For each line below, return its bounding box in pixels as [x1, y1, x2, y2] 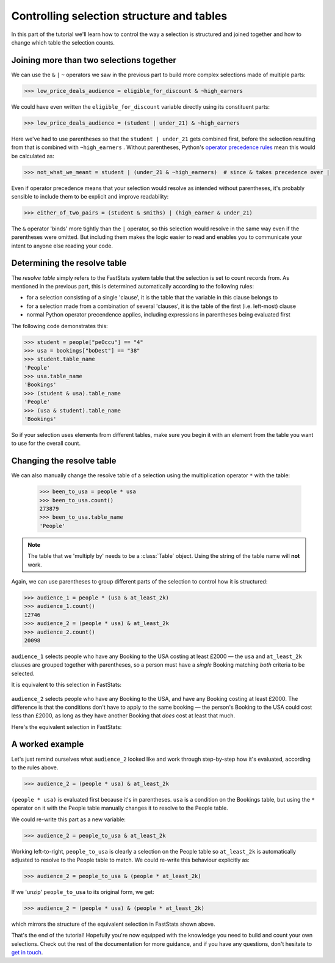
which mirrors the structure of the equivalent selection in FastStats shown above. [11, 920, 215, 928]
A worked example [11, 739, 84, 750]
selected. [11, 670, 35, 677]
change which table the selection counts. [11, 38, 115, 46]
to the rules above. [11, 764, 59, 771]
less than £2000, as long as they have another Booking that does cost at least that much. [11, 712, 235, 719]
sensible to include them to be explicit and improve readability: [11, 192, 169, 200]
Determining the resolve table [11, 258, 127, 268]
